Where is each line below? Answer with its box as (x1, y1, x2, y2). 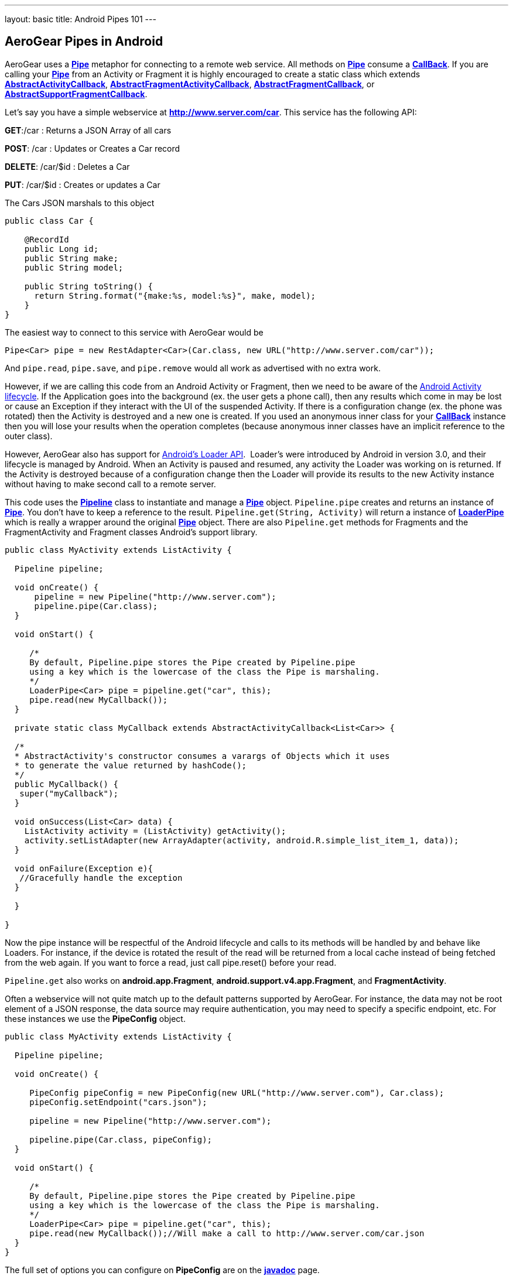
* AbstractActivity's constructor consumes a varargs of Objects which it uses (14, 751, 390, 761)
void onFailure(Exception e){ (14, 863, 153, 873)
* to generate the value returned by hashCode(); (14, 760, 247, 770)
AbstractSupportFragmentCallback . (5, 88, 148, 99)
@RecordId (24, 234, 69, 244)
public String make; (24, 253, 118, 263)
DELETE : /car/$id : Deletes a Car (5, 161, 130, 172)
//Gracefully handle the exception (19, 873, 183, 883)
